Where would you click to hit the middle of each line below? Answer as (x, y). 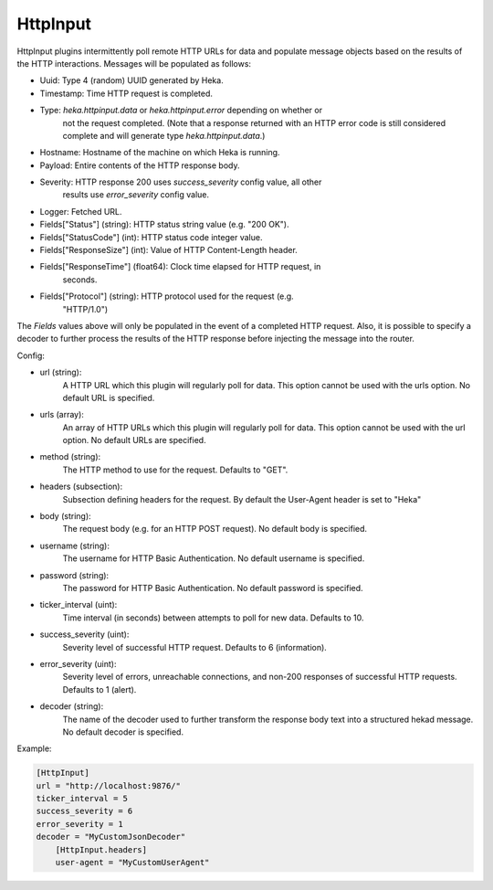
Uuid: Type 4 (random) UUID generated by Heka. (131, 80)
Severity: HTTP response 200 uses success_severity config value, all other (181, 182)
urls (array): (62, 415)
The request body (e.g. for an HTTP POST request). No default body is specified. (215, 529)
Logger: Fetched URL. (81, 211)
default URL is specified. (109, 397)
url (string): (61, 372)
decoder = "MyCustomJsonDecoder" (111, 837)
